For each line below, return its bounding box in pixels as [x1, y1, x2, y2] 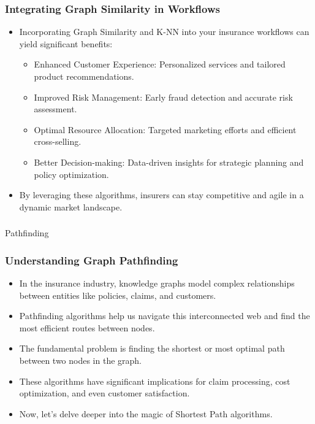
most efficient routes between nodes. [19, 321, 155, 334]
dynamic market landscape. [19, 200, 123, 213]
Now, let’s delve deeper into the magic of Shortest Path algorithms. [19, 407, 273, 420]
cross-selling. [34, 135, 82, 148]
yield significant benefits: [19, 37, 113, 50]
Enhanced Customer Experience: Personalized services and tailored [34, 58, 286, 71]
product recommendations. [34, 70, 134, 82]
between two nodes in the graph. [19, 354, 142, 367]
